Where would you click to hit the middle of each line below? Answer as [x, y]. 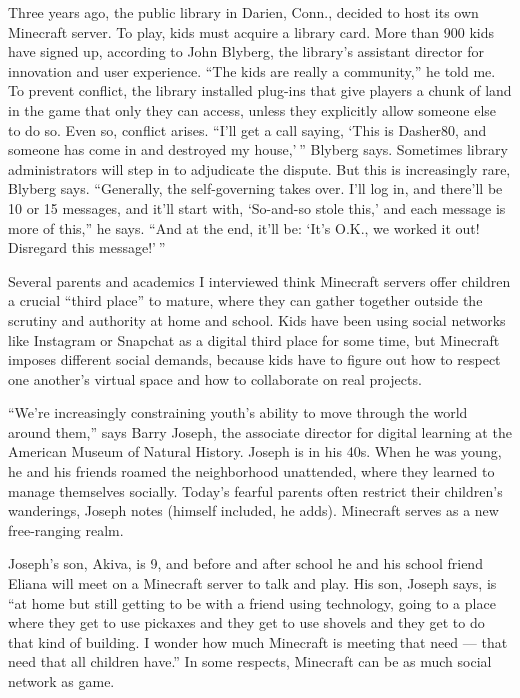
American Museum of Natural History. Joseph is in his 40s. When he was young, [255, 451]
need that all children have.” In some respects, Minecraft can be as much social [250, 661]
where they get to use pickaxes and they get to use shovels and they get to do [246, 622]
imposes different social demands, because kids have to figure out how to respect [254, 359]
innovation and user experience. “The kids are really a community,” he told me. [252, 70]
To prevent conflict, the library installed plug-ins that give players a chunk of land [260, 90]
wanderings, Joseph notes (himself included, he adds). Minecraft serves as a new [253, 510]
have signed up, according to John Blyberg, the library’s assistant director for [246, 51]
